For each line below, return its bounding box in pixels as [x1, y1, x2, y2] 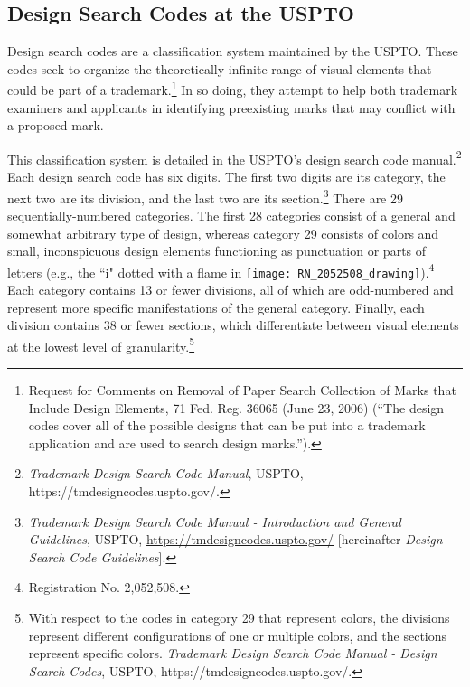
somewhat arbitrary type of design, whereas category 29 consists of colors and [7, 223, 439, 242]
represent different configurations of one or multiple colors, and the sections [28, 626, 447, 645]
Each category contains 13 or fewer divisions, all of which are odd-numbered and [7, 280, 454, 299]
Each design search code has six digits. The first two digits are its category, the [7, 167, 446, 186]
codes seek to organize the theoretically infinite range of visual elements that [7, 59, 432, 78]
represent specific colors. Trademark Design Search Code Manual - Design [28, 644, 437, 663]
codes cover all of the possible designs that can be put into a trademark [28, 416, 426, 435]
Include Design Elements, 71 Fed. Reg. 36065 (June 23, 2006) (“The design [28, 398, 445, 417]
